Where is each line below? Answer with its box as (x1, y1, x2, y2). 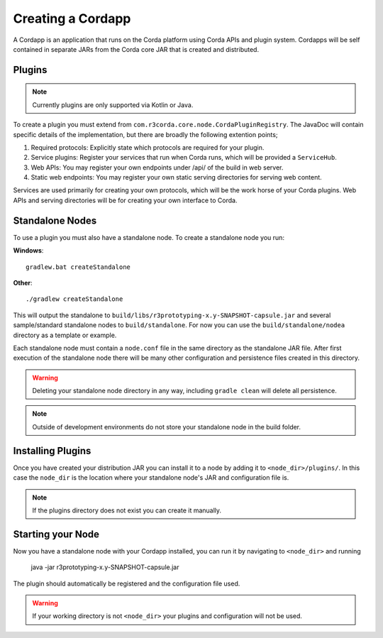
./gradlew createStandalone (26, 295, 123, 303)
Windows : (13, 246, 44, 255)
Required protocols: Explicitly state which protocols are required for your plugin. (30, 143, 265, 152)
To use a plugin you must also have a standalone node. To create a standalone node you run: (13, 233, 285, 241)
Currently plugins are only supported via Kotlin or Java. (32, 100, 194, 109)
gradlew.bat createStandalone (26, 263, 131, 271)
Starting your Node (13, 528, 99, 540)
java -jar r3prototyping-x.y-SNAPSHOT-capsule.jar (30, 563, 179, 571)
